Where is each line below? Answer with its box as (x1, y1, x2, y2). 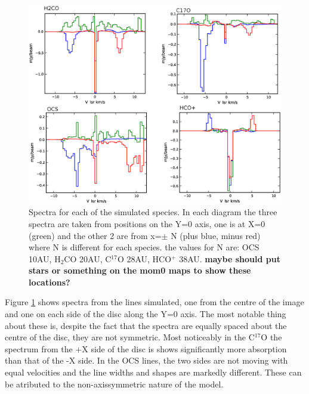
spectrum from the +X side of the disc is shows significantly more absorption (5, 342, 287, 355)
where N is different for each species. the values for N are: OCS (29, 241, 259, 253)
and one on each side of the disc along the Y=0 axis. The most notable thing (5, 308, 286, 320)
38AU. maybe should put (179, 252, 280, 265)
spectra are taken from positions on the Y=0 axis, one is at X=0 (29, 217, 265, 229)
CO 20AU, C (64, 252, 112, 265)
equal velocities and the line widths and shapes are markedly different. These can (5, 366, 302, 379)
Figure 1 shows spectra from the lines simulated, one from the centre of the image (5, 296, 304, 308)
